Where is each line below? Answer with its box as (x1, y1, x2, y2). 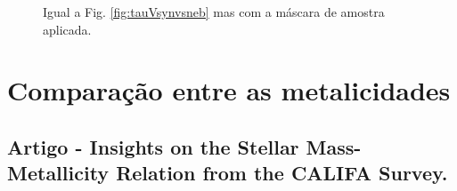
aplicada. (43, 20, 92, 38)
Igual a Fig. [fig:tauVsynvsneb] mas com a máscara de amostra (43, 3, 385, 20)
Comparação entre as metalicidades (7, 72, 451, 108)
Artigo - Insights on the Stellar (7, 132, 299, 160)
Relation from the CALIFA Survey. (116, 159, 448, 187)
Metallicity (7, 159, 110, 187)
